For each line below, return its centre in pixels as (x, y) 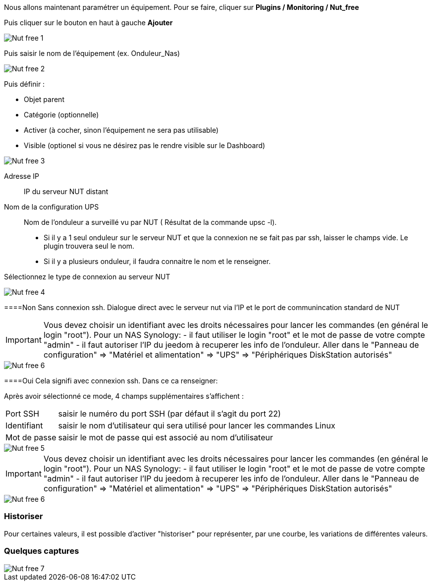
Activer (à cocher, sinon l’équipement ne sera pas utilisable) (121, 130)
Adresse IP (22, 176)
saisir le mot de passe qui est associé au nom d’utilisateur (165, 437)
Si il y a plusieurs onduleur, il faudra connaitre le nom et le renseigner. (157, 261)
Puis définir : (25, 84)
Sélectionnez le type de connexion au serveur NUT (87, 277)
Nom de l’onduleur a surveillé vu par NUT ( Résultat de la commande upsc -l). (150, 222)
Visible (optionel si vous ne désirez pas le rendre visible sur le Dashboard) (145, 145)
